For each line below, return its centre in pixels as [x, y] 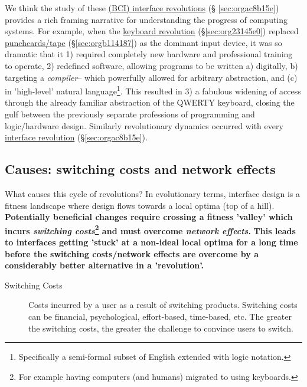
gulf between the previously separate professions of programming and [130, 114]
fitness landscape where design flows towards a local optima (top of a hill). [140, 205]
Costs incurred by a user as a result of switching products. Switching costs [163, 305]
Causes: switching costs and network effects [140, 169]
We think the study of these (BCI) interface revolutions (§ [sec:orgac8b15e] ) [142, 8]
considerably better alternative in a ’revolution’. [104, 265]
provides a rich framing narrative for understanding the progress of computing [146, 19]
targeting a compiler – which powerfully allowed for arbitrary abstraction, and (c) [151, 77]
